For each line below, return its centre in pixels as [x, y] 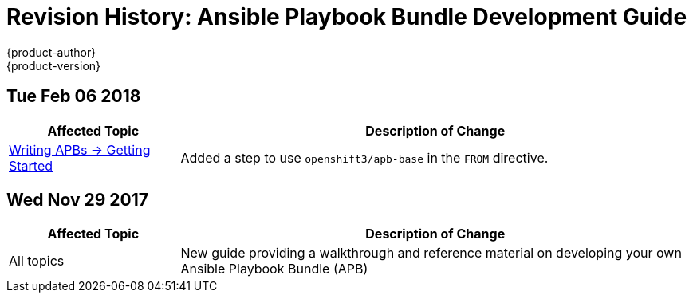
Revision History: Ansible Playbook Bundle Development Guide [347, 17]
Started [31, 165]
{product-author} [51, 52]
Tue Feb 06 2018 [74, 96]
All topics [37, 261]
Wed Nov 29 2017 [78, 200]
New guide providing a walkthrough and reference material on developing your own [431, 253]
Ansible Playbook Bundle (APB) [274, 269]
